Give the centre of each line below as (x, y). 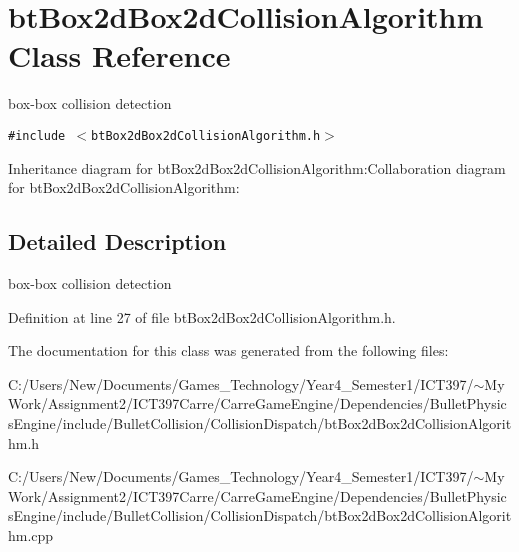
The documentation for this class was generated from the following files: (228, 350)
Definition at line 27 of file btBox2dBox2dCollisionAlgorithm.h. (202, 316)
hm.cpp (31, 534)
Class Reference (119, 55)
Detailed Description (117, 241)
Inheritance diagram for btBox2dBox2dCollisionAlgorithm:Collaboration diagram (257, 167)
